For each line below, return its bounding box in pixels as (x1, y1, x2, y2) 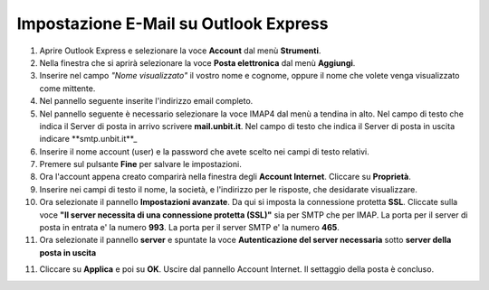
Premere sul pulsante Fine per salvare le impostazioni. (39, 159, 242, 170)
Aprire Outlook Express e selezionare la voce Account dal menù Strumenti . (39, 45, 321, 56)
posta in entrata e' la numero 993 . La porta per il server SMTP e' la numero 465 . (39, 222, 340, 233)
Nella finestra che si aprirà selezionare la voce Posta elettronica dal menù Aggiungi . (39, 57, 356, 68)
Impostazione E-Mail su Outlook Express (16, 14, 329, 33)
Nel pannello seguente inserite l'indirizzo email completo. (39, 96, 254, 107)
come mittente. (39, 82, 96, 94)
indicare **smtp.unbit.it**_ (39, 134, 138, 145)
